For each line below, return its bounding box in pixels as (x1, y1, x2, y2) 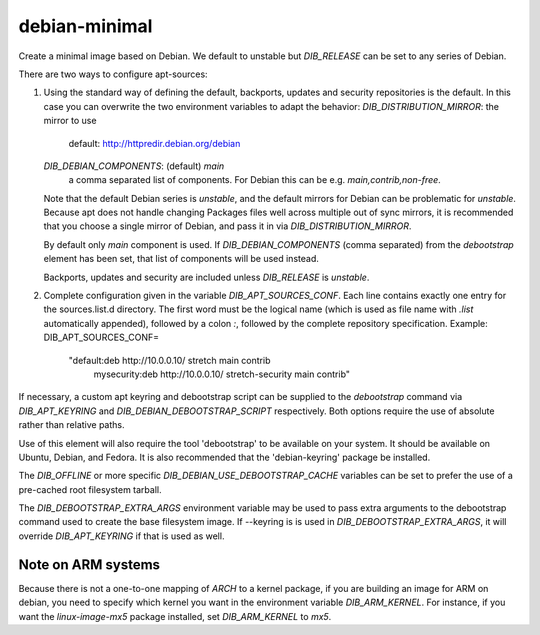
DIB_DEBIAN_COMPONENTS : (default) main (43, 160, 225, 172)
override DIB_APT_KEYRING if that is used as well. (18, 530, 225, 542)
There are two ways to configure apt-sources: (18, 68, 209, 80)
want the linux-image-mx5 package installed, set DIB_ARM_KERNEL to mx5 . (18, 610, 332, 622)
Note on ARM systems (18, 556, 160, 573)
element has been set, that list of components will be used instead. (43, 253, 319, 265)
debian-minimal (18, 15, 153, 37)
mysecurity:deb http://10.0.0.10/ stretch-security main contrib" (93, 368, 350, 380)
